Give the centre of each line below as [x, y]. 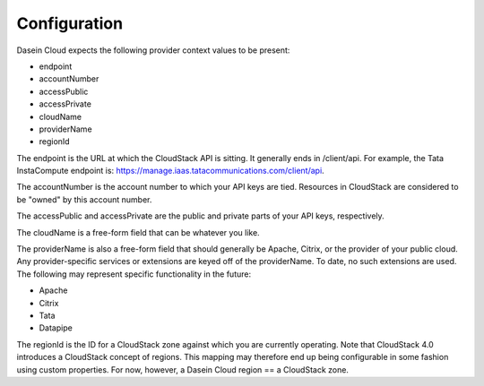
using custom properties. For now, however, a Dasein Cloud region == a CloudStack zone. [183, 369]
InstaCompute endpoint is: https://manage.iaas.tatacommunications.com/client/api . [170, 171]
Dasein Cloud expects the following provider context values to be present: [153, 50]
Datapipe [56, 328]
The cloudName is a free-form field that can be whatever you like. [138, 232]
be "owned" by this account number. [84, 199]
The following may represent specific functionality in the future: [134, 274]
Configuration [70, 23]
